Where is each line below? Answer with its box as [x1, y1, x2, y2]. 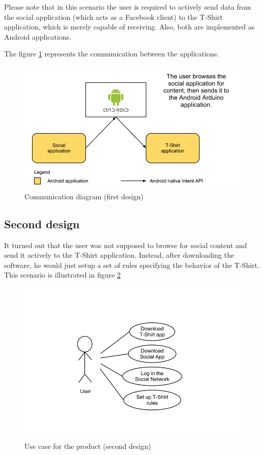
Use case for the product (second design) [24, 440, 151, 451]
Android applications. [4, 31, 71, 42]
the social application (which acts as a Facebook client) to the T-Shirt [4, 11, 223, 22]
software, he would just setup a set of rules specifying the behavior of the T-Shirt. [4, 259, 259, 270]
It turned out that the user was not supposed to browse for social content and [4, 239, 247, 250]
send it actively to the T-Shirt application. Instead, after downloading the [4, 250, 235, 260]
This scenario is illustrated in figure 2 [4, 269, 121, 280]
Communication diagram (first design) [24, 191, 143, 201]
